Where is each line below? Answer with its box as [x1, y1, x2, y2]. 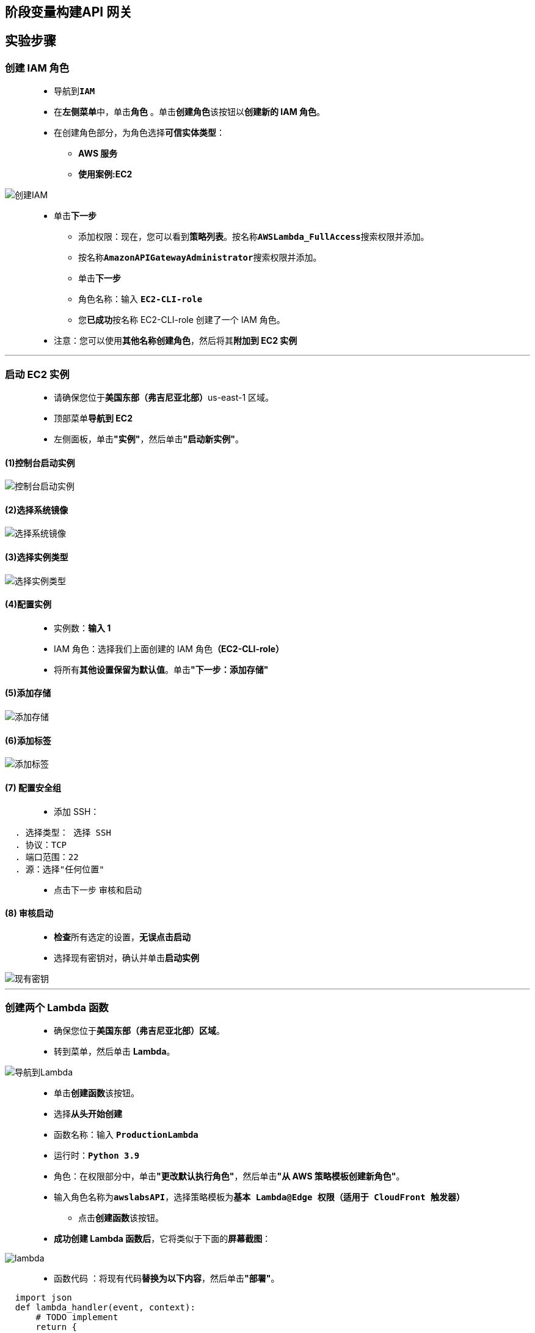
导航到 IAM [54, 86, 95, 97]
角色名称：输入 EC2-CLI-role [78, 294, 203, 305]
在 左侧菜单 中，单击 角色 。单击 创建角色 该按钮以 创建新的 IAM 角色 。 [54, 106, 325, 117]
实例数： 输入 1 [54, 622, 111, 633]
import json [15, 1293, 72, 1303]
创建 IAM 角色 [5, 61, 70, 74]
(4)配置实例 [5, 599, 52, 610]
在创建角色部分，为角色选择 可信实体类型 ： [54, 127, 225, 138]
